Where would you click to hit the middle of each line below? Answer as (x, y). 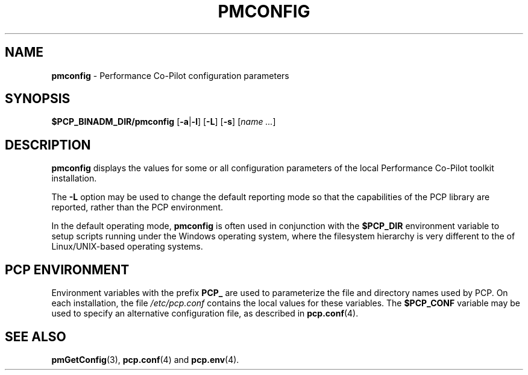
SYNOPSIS (38, 99)
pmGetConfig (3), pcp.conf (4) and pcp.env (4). (145, 359)
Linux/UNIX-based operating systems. (127, 247)
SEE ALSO (36, 336)
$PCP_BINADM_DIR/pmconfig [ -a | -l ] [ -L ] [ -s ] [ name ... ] (164, 122)
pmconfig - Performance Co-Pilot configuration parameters (170, 75)
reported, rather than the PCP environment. (137, 207)
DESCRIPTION (48, 145)
